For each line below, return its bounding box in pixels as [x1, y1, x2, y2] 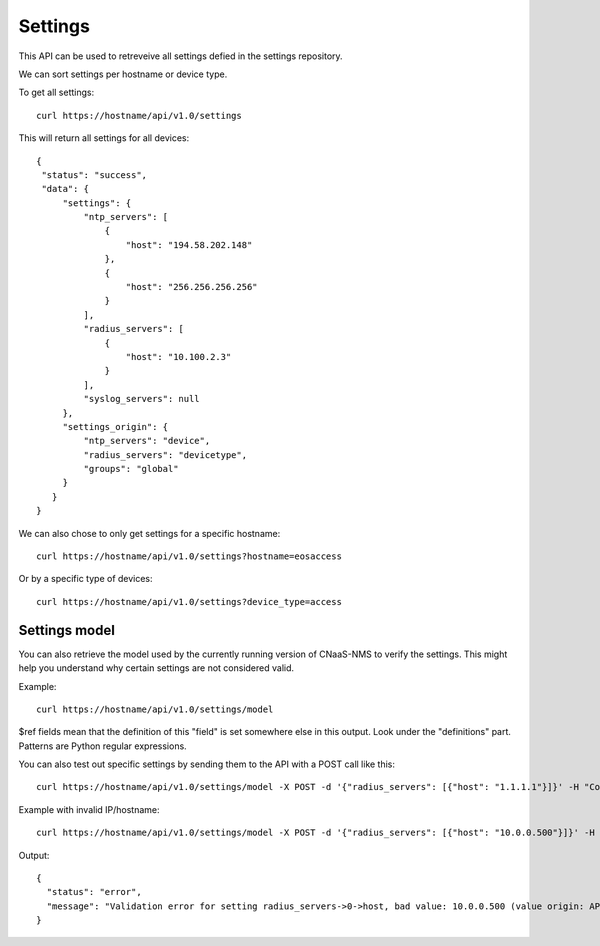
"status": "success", [41, 169, 148, 180]
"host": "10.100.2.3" [125, 351, 232, 362]
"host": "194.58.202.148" [125, 239, 253, 250]
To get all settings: [18, 86, 95, 99]
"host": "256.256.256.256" [125, 281, 259, 293]
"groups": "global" [83, 463, 179, 475]
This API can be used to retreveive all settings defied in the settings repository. [18, 50, 344, 62]
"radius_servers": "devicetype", [83, 449, 248, 460]
